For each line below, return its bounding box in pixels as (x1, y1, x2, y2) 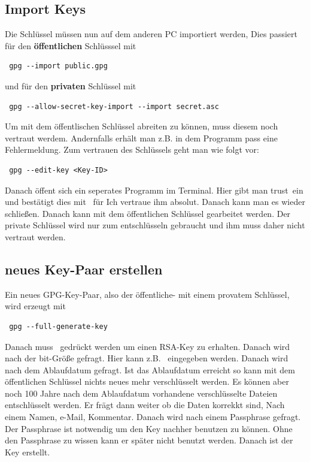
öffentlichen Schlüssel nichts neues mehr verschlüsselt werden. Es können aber (5, 375, 289, 388)
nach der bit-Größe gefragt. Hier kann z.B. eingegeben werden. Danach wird (5, 352, 288, 364)
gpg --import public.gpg (9, 62, 108, 71)
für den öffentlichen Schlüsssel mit (5, 39, 136, 52)
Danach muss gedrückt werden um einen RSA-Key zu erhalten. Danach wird (5, 340, 290, 352)
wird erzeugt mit (5, 300, 66, 312)
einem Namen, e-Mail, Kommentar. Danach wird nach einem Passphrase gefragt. (5, 410, 301, 423)
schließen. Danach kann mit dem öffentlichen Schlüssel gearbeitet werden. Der (5, 207, 291, 219)
